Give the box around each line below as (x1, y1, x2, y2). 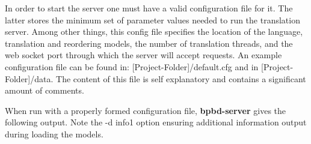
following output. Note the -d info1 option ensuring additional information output (5, 116, 307, 128)
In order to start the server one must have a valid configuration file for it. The (5, 2, 293, 14)
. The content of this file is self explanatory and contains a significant (51, 72, 306, 85)
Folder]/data (5, 72, 51, 85)
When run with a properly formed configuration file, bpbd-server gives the (5, 104, 286, 116)
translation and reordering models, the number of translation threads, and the (5, 37, 293, 49)
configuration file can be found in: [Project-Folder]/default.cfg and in (5, 60, 259, 73)
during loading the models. (5, 127, 103, 140)
